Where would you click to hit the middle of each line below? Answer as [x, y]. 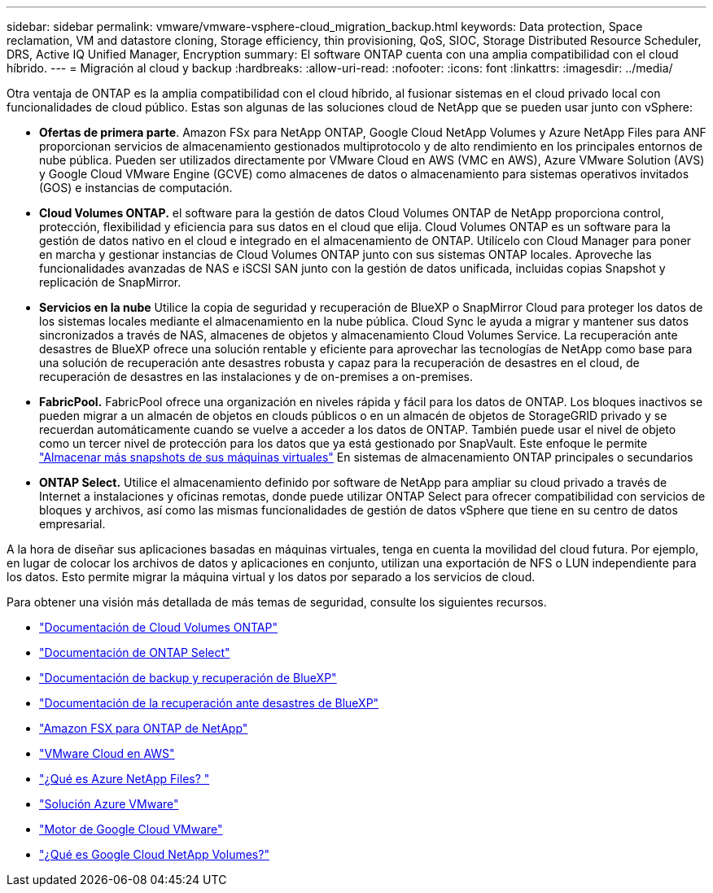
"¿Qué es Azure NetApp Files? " [125, 779]
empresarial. [72, 524]
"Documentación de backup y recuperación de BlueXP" [188, 678]
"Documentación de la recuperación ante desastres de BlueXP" [209, 703]
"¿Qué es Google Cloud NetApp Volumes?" [154, 854]
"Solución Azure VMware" [109, 804]
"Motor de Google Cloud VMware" [131, 829]
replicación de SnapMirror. [110, 282]
